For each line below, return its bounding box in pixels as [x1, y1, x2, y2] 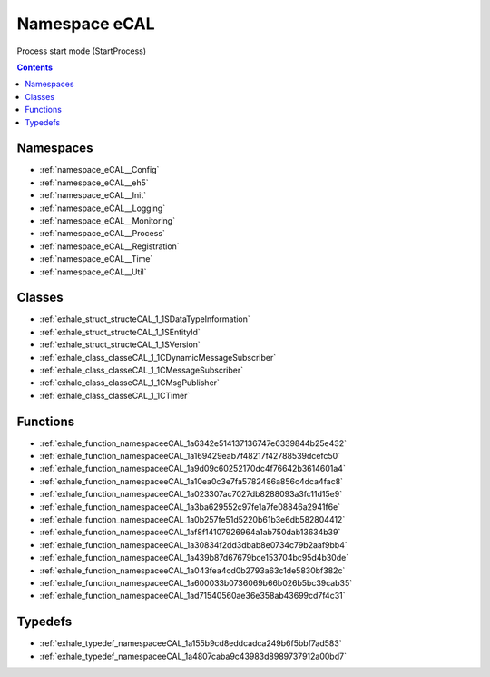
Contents [16, 62, 54, 73]
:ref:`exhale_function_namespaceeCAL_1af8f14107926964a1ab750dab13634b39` [39, 527, 341, 538]
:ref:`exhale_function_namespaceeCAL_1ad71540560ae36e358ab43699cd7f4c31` [39, 591, 346, 602]
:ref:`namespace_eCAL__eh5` [39, 177, 149, 188]
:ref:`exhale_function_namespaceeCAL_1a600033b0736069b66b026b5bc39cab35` [39, 577, 353, 588]
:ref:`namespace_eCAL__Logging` [39, 203, 166, 214]
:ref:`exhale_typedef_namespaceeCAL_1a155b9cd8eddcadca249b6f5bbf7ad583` [39, 638, 342, 649]
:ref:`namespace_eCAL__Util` [39, 266, 147, 277]
